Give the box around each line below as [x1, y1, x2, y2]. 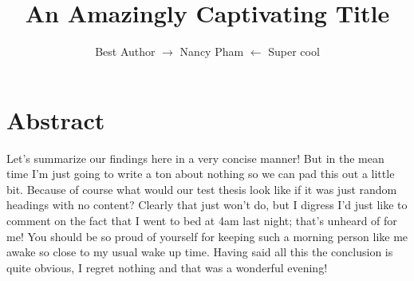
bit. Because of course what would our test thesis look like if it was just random [6, 180, 397, 197]
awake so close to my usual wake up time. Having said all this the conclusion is [6, 243, 393, 260]
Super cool [268, 43, 320, 60]
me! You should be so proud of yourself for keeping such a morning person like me [6, 228, 408, 244]
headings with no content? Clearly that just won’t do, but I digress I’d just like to [6, 196, 408, 213]
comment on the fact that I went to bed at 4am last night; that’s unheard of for [6, 212, 397, 229]
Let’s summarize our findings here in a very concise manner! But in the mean [6, 149, 384, 166]
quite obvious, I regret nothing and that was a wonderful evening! [6, 259, 328, 275]
